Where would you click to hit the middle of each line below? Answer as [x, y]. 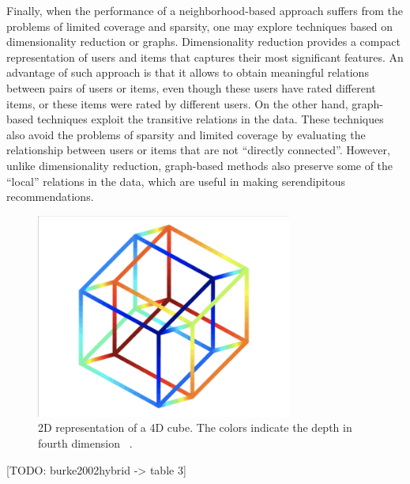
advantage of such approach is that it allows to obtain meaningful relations [188, 72]
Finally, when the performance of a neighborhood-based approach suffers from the [205, 10]
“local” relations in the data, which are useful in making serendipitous [176, 181]
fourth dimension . [85, 442]
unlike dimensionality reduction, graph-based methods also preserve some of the [200, 165]
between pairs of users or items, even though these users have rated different [191, 87]
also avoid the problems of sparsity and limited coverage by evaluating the [186, 134]
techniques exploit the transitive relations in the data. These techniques [210, 119]
